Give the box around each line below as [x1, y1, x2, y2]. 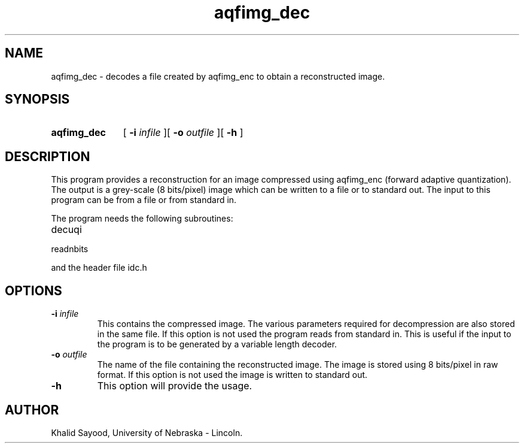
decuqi [51, 223, 82, 236]
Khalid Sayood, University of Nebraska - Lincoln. [51, 427, 243, 438]
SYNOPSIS [5, 92, 70, 107]
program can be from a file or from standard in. [51, 195, 237, 205]
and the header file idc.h [51, 262, 147, 273]
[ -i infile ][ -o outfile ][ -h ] [123, 126, 243, 139]
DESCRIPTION [5, 149, 90, 164]
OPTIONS [5, 283, 62, 298]
